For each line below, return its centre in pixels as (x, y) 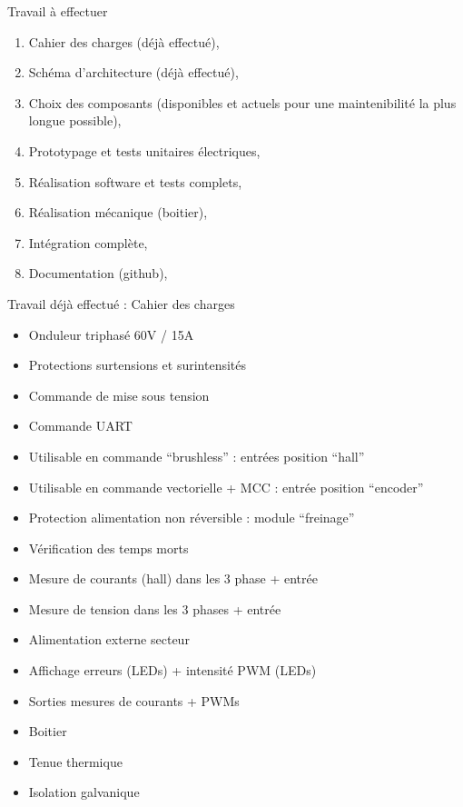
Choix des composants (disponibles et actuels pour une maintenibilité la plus (242, 102)
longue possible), (75, 120)
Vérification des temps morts (108, 548)
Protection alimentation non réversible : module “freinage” (192, 518)
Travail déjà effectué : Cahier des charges (121, 303)
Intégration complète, (88, 242)
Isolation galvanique (84, 792)
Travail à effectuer (58, 11)
